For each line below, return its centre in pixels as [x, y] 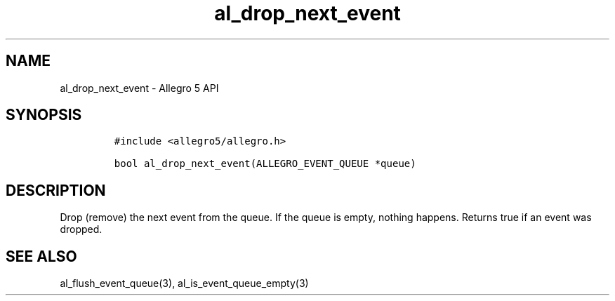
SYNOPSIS [44, 115]
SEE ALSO [41, 256]
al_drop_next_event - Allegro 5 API [139, 88]
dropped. [81, 229]
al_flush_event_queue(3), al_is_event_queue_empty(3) [184, 283]
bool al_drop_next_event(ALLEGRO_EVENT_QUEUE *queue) [265, 164]
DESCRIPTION [56, 190]
